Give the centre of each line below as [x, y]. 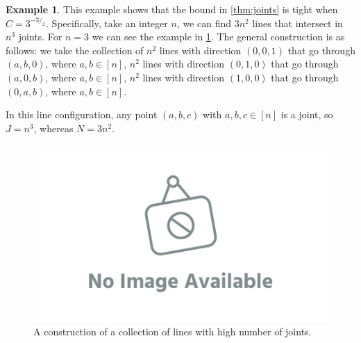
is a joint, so [307, 114]
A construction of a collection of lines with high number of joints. [173, 332]
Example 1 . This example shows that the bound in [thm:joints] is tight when [172, 9]
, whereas [53, 128]
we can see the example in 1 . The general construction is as [218, 37]
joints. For [40, 37]
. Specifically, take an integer [107, 23]
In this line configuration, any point [82, 114]
